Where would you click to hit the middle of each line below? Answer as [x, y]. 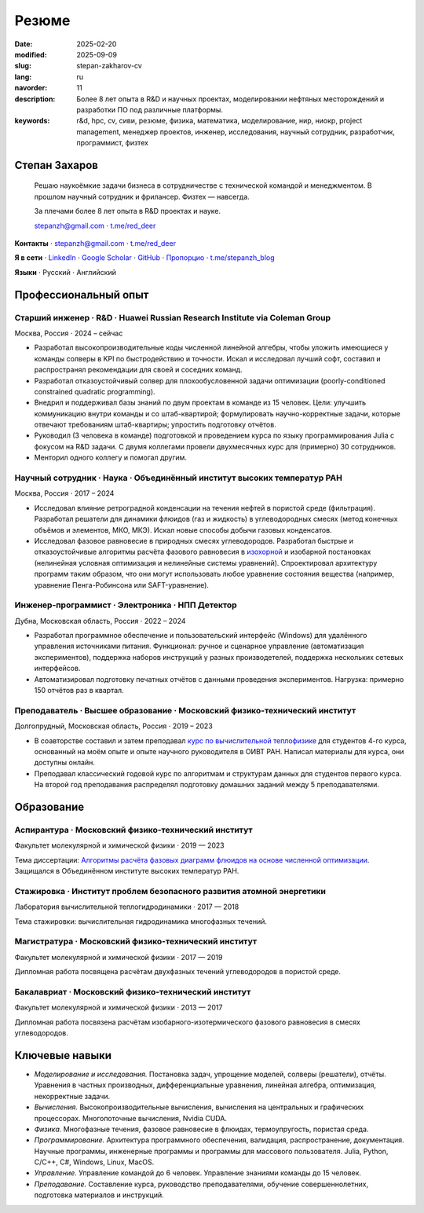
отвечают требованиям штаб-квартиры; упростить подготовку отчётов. [155, 425]
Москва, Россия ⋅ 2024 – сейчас [69, 333]
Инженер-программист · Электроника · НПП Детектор [126, 605]
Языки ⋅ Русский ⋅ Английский [66, 272]
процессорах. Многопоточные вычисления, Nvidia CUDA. [131, 1118]
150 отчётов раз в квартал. [79, 691]
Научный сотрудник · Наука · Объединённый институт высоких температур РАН [179, 478]
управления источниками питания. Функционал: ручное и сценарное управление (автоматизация [199, 646]
